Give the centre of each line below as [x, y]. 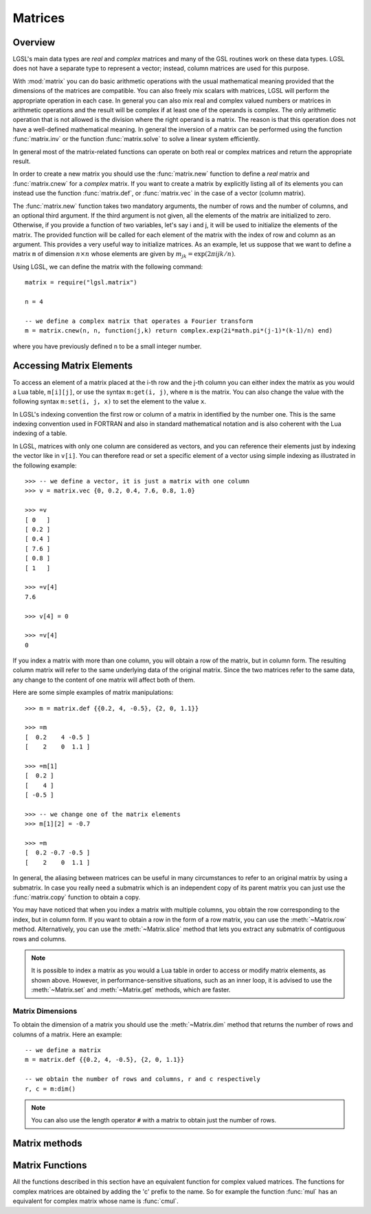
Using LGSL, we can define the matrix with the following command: [108, 266]
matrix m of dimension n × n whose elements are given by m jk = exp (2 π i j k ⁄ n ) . [124, 255]
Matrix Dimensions [45, 1011]
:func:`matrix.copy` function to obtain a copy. [77, 897]
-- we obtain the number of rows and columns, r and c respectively [143, 1079]
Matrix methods [47, 1143]
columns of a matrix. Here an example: [67, 1034]
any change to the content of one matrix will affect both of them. [104, 680]
